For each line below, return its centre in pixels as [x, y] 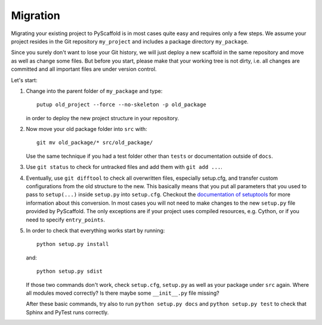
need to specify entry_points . [66, 220]
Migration [36, 15]
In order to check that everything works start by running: [95, 230]
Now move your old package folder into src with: [86, 129]
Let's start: [24, 80]
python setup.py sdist [70, 271]
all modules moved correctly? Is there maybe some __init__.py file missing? [123, 293]
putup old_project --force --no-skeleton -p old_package [122, 105]
